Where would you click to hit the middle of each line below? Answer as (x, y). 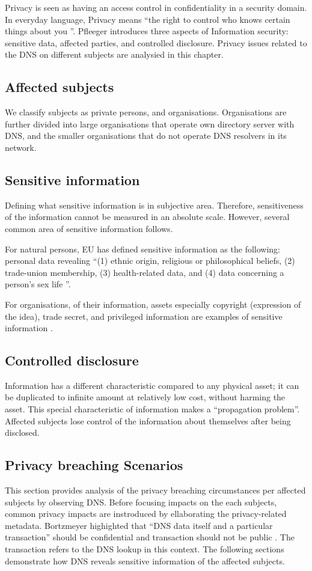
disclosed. (22, 432)
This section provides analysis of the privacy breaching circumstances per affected (155, 490)
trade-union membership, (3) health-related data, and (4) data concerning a (145, 272)
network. (21, 147)
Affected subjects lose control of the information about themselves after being (148, 420)
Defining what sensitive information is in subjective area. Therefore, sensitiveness (154, 205)
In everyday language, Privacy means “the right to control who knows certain (148, 19)
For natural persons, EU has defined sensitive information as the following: (142, 249)
